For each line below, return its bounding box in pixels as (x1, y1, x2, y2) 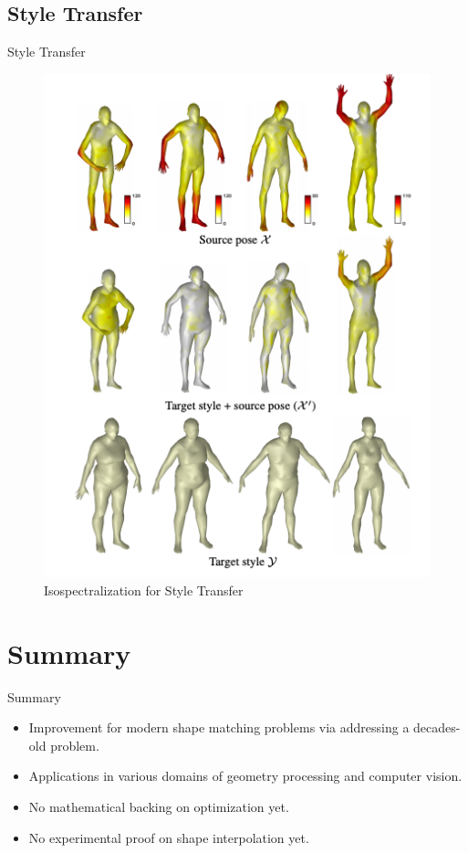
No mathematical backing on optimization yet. (28, 796, 289, 816)
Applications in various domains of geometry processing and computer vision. (28, 766, 463, 785)
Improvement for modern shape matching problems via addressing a (28, 718, 410, 737)
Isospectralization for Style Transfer (44, 580, 244, 599)
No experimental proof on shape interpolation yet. (28, 827, 309, 847)
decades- (413, 718, 461, 737)
